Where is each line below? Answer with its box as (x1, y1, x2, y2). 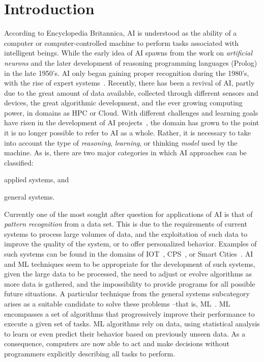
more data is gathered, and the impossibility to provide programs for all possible (4, 278, 255, 289)
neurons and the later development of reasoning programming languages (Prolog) (4, 57, 257, 68)
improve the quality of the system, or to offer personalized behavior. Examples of (4, 238, 257, 249)
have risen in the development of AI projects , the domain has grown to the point (4, 117, 259, 128)
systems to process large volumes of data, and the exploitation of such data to (4, 228, 248, 239)
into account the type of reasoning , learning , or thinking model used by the (4, 137, 238, 148)
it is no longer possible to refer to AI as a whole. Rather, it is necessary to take (4, 127, 251, 138)
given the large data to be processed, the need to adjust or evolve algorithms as (4, 268, 252, 279)
